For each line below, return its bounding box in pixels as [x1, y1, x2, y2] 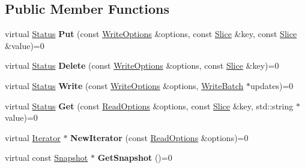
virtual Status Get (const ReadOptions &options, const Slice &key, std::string [5, 99, 294, 112]
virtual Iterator [5, 131, 61, 143]
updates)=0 [250, 79, 294, 91]
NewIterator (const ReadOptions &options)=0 [70, 131, 249, 143]
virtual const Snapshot [5, 151, 88, 164]
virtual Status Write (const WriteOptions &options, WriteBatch [5, 79, 244, 91]
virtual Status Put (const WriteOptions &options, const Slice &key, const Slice [5, 28, 297, 40]
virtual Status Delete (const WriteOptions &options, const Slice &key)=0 [5, 59, 279, 72]
